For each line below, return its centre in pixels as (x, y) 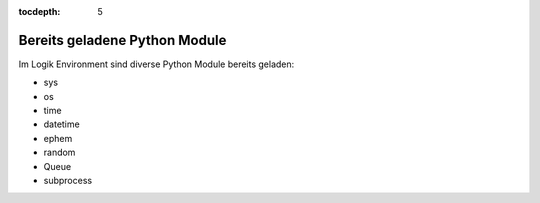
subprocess (68, 181)
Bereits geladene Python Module (122, 40)
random (59, 152)
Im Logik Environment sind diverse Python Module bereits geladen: (156, 64)
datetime (61, 124)
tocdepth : (39, 11)
